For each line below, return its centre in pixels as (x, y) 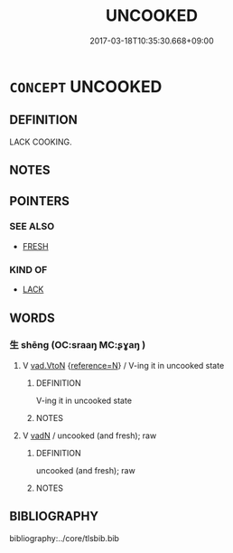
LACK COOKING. (41, 142)
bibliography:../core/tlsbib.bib (65, 538)
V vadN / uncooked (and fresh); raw (89, 436)
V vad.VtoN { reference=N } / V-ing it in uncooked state (123, 365)
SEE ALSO (32, 227)
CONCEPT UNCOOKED (86, 86)
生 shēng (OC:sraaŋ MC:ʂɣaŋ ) (78, 345)
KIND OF (28, 269)
